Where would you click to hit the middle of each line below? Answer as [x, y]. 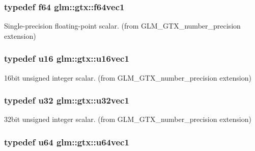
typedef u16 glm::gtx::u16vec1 [67, 58]
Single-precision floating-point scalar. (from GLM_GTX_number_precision [122, 26]
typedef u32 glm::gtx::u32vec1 [67, 100]
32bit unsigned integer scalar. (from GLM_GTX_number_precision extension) [128, 119]
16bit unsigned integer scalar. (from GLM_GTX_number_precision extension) [128, 77]
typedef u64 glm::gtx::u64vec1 [67, 142]
